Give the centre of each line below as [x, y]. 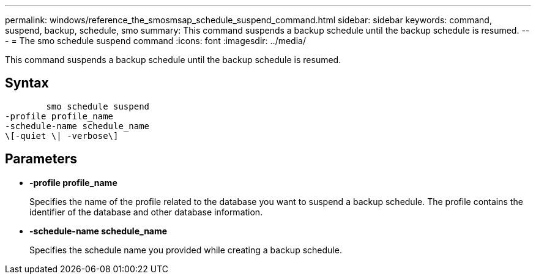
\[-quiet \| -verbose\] [62, 136]
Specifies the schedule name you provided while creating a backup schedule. [186, 250]
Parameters [41, 159]
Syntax [27, 83]
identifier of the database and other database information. [146, 212]
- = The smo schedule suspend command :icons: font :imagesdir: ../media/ [155, 41]
